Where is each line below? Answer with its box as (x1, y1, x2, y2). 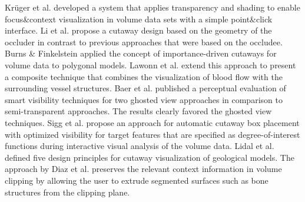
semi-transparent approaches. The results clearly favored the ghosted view (5, 105, 272, 117)
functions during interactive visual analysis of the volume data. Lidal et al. (5, 140, 274, 152)
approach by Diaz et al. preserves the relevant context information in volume (5, 163, 282, 175)
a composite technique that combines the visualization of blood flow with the (5, 70, 283, 82)
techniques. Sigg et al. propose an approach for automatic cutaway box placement (5, 116, 300, 128)
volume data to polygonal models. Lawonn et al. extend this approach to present (5, 58, 296, 71)
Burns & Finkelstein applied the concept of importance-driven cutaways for (5, 47, 277, 59)
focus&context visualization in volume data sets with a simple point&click (5, 12, 273, 25)
